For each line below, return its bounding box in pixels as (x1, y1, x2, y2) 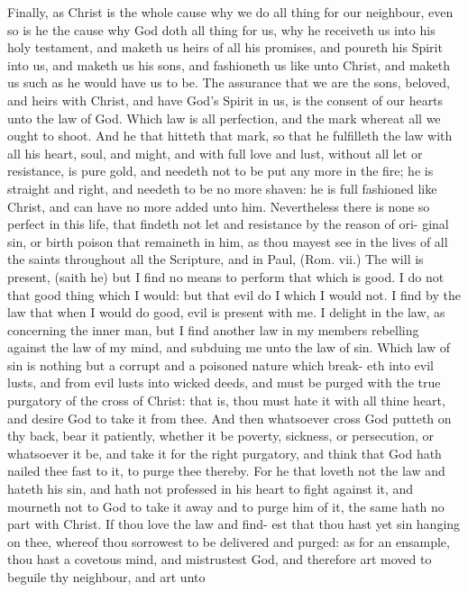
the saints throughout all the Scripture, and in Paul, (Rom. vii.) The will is (7, 250, 424, 269)
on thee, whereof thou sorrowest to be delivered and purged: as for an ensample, (7, 532, 450, 551)
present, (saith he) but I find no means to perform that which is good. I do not (7, 267, 445, 286)
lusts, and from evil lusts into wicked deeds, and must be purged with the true (7, 373, 441, 392)
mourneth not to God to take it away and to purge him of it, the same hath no (7, 496, 445, 515)
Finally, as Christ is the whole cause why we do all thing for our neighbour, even (7, 3, 454, 21)
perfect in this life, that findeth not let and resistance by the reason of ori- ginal (7, 214, 449, 233)
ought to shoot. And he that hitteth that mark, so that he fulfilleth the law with (7, 126, 453, 145)
